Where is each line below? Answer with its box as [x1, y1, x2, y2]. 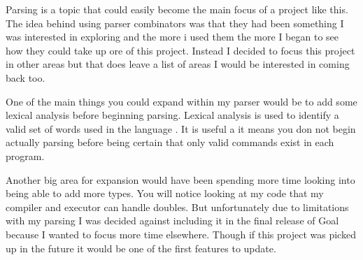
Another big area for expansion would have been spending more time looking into [6, 172, 355, 187]
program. [6, 148, 45, 163]
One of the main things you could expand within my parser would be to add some [6, 94, 357, 108]
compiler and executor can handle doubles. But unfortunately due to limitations [6, 199, 349, 214]
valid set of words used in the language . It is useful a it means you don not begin [6, 121, 356, 136]
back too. [6, 70, 45, 85]
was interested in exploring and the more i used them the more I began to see [6, 29, 339, 44]
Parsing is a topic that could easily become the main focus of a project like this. [6, 2, 348, 16]
